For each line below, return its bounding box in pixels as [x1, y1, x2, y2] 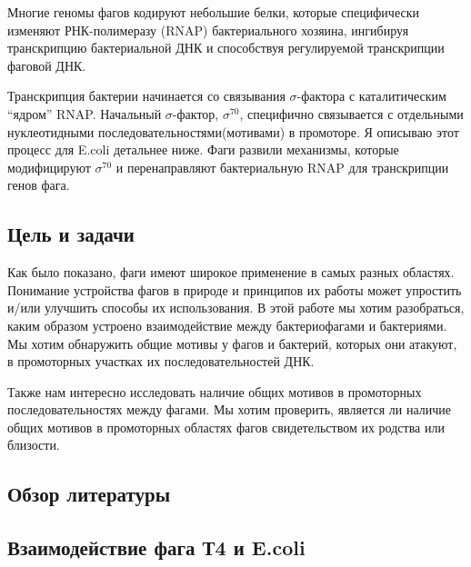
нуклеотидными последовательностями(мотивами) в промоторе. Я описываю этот [7, 122, 459, 141]
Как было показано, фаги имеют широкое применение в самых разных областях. [7, 263, 455, 282]
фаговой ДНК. [7, 55, 86, 75]
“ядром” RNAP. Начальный [7, 104, 162, 123]
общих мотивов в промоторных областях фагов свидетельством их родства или [7, 417, 445, 436]
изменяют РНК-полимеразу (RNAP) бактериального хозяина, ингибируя [7, 20, 409, 39]
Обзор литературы [7, 480, 171, 508]
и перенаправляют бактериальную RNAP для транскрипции [115, 157, 449, 176]
